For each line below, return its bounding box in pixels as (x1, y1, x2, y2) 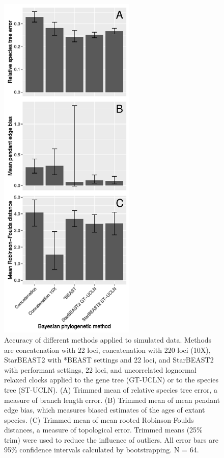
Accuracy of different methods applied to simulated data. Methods (4, 334, 212, 345)
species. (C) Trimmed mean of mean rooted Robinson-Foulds (4, 414, 194, 425)
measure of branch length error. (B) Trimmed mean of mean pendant (4, 394, 220, 405)
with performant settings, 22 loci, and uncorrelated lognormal (4, 364, 197, 375)
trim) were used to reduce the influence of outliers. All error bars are (4, 434, 218, 445)
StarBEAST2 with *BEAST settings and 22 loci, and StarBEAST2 (4, 354, 214, 365)
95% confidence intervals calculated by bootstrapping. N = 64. (4, 444, 199, 455)
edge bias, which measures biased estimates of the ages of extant (4, 404, 205, 415)
